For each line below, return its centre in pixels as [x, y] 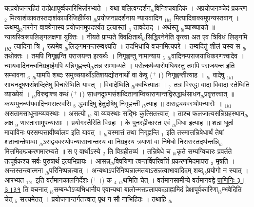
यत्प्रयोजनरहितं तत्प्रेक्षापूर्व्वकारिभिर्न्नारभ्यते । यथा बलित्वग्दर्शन [78, 8]
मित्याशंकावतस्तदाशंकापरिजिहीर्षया [50, 17]
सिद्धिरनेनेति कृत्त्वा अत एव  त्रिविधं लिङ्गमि [197, 36]
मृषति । [225, 160]
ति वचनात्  [37, 189]
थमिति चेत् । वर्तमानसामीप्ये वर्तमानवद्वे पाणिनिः [179, 179]
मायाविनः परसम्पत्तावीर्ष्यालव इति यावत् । [53, 132]
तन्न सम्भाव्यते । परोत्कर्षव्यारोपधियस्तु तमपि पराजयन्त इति [165, 65]
